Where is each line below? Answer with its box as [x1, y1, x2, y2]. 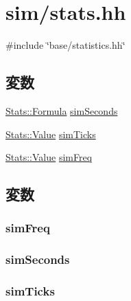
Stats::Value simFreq [5, 150, 93, 164]
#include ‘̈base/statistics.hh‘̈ [5, 38, 126, 52]
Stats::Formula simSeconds [5, 103, 118, 118]
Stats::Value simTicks [5, 126, 96, 141]
